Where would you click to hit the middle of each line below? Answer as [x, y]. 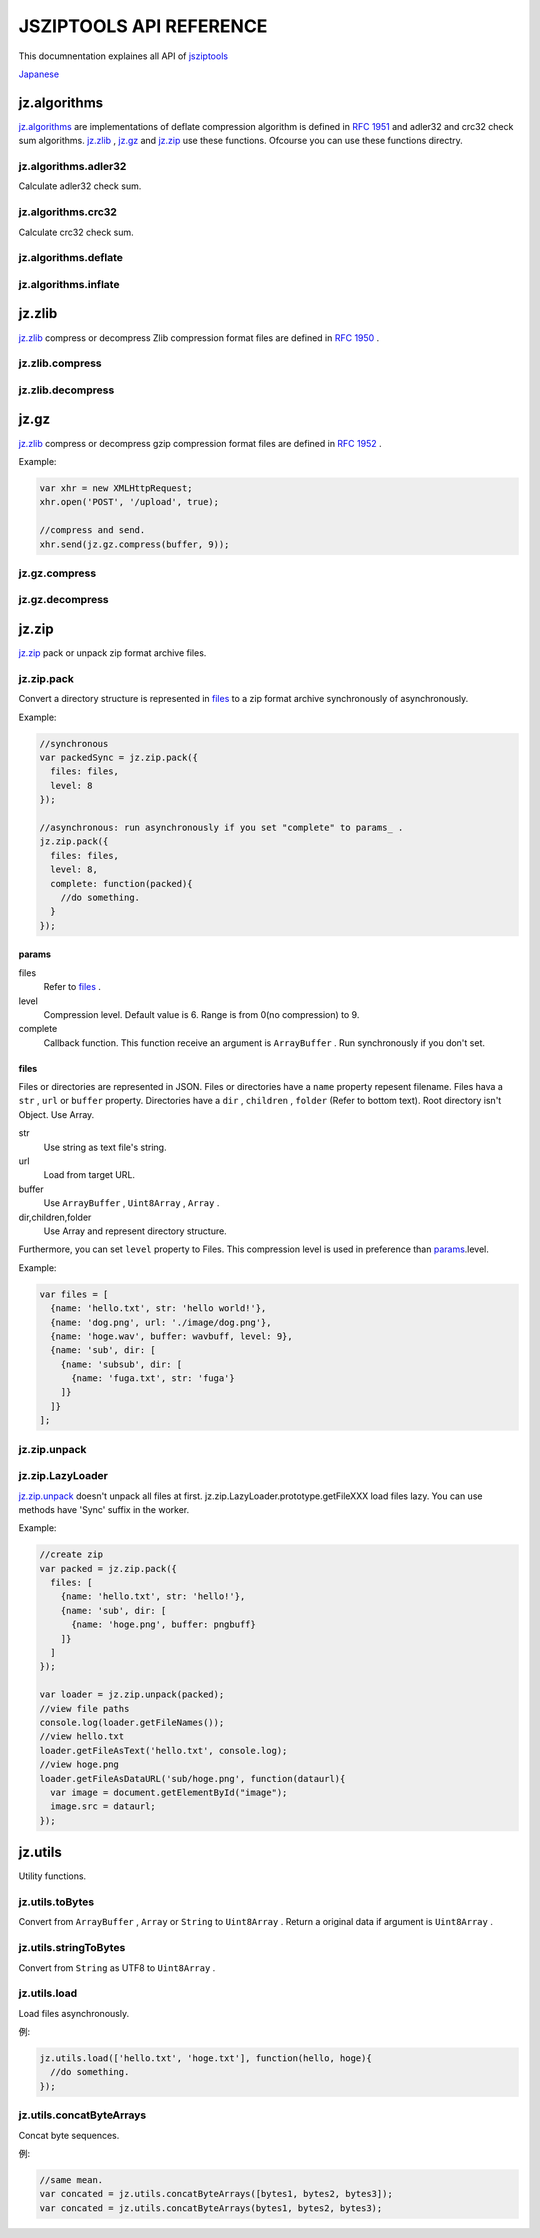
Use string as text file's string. [105, 1147]
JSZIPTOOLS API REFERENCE [143, 26]
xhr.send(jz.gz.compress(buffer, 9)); [134, 544]
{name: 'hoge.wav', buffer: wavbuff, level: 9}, [172, 1336]
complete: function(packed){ [122, 883]
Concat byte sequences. [69, 2135]
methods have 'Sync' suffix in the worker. [104, 1509]
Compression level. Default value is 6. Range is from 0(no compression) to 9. [201, 1014]
